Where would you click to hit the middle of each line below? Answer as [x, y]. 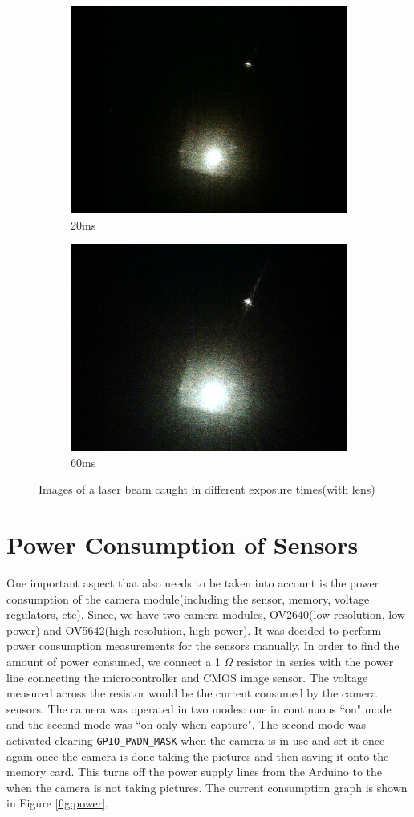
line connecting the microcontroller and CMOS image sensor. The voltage [187, 677]
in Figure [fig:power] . [58, 803]
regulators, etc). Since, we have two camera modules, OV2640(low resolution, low [206, 614]
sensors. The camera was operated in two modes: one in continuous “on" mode [199, 708]
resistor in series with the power [315, 662]
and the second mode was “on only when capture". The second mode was [187, 724]
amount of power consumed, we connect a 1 [114, 662]
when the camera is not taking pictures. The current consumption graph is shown [207, 787]
